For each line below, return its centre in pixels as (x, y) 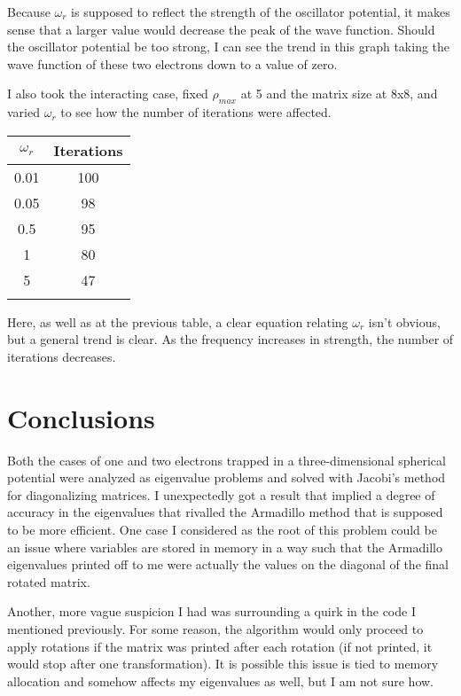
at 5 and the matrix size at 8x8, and (339, 94)
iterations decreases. (62, 356)
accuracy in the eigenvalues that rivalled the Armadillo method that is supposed (225, 512)
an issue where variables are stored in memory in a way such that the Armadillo (225, 547)
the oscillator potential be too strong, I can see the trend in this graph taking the (229, 47)
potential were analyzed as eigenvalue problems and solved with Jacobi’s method (227, 477)
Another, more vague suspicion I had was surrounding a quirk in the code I (211, 611)
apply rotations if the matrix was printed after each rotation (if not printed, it (220, 646)
